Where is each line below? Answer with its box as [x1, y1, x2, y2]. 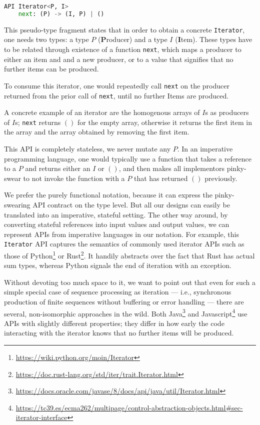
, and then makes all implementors [118, 163, 225, 173]
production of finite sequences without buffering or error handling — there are [4, 296, 244, 307]
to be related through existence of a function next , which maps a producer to [4, 44, 241, 54]
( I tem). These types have [175, 34, 252, 44]
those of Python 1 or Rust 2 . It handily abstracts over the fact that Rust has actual [4, 249, 255, 260]
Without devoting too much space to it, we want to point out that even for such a [4, 276, 256, 287]
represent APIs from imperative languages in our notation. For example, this [4, 228, 239, 239]
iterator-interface [15, 412, 67, 422]
